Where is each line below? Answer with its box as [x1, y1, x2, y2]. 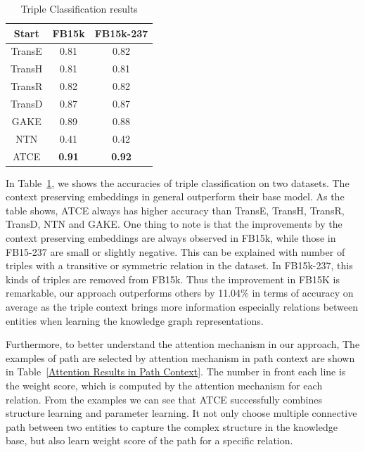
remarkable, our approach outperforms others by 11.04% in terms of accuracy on [6, 285, 354, 300]
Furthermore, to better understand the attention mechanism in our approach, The [6, 337, 360, 351]
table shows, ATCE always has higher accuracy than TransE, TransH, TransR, [6, 202, 345, 217]
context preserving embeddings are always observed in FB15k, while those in [6, 230, 336, 245]
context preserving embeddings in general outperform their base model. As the [6, 189, 345, 204]
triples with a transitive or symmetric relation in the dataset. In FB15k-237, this [6, 258, 353, 273]
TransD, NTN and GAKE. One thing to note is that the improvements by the [6, 217, 342, 231]
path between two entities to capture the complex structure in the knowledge [6, 419, 338, 434]
